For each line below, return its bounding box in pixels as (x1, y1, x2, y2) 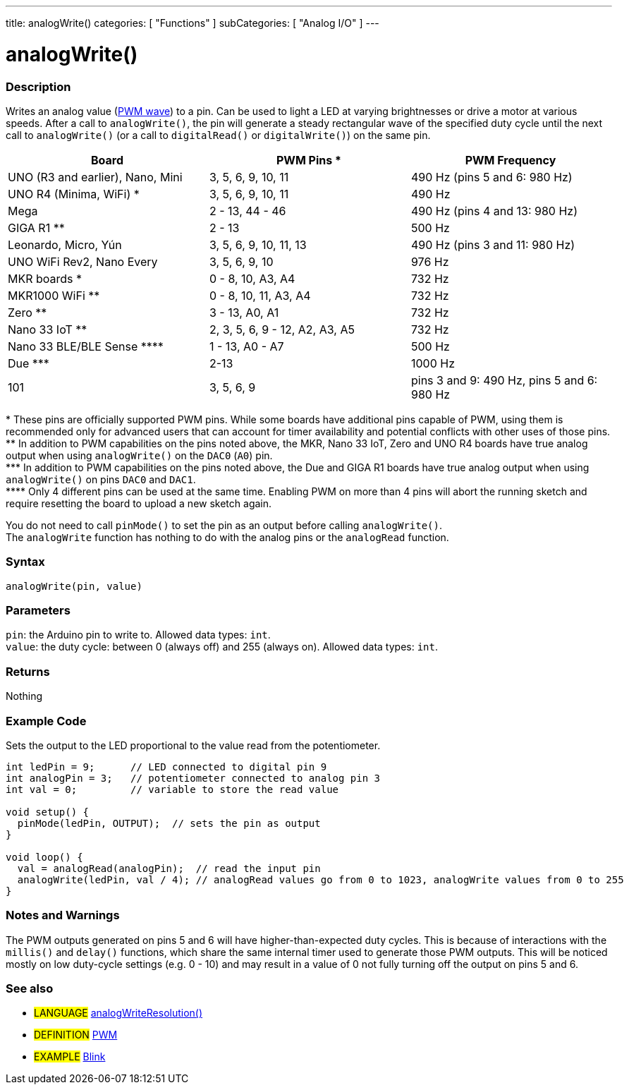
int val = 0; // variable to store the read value (6, 783, 339, 795)
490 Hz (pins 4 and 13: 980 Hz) (410, 203, 578, 218)
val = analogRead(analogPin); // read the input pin (17, 862, 321, 874)
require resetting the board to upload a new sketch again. (6, 497, 272, 509)
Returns (6, 664, 50, 679)
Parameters (6, 603, 71, 617)
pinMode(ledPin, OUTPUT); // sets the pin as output (17, 817, 321, 829)
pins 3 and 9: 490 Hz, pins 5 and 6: (410, 373, 598, 387)
